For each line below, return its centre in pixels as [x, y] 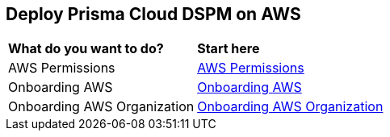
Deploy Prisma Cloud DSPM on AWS [153, 14]
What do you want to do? [86, 49]
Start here [229, 49]
